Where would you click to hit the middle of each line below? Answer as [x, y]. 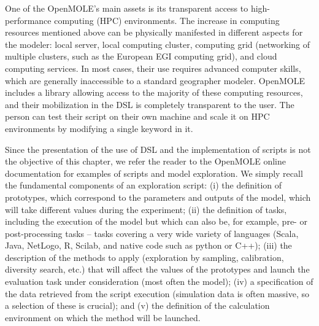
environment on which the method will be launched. [103, 317]
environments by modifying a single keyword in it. [99, 128]
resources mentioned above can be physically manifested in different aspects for [154, 32]
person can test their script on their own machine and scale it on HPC [137, 116]
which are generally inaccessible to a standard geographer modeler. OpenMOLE [155, 80]
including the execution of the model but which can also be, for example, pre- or [156, 221]
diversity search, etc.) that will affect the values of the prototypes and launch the [157, 269]
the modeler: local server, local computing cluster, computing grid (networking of [158, 44]
